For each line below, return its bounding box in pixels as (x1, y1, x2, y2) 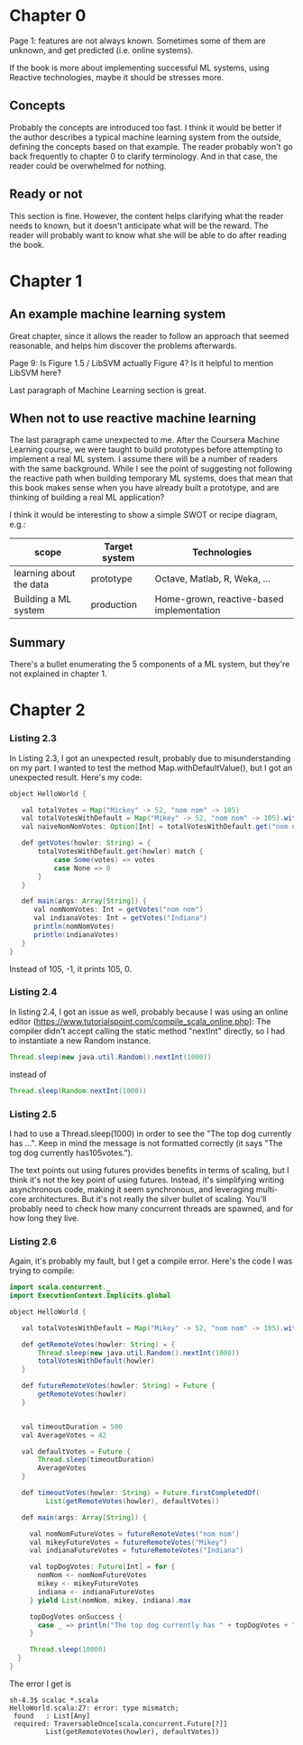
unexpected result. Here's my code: (9, 772, 142, 783)
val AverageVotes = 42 (21, 1430, 106, 1439)
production (90, 599, 138, 611)
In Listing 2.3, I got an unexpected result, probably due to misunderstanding (9, 752, 291, 763)
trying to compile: (9, 1265, 75, 1276)
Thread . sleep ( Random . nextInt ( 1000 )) (9, 1086, 147, 1096)
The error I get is (9, 1678, 72, 1689)
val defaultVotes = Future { (21, 1447, 131, 1456)
